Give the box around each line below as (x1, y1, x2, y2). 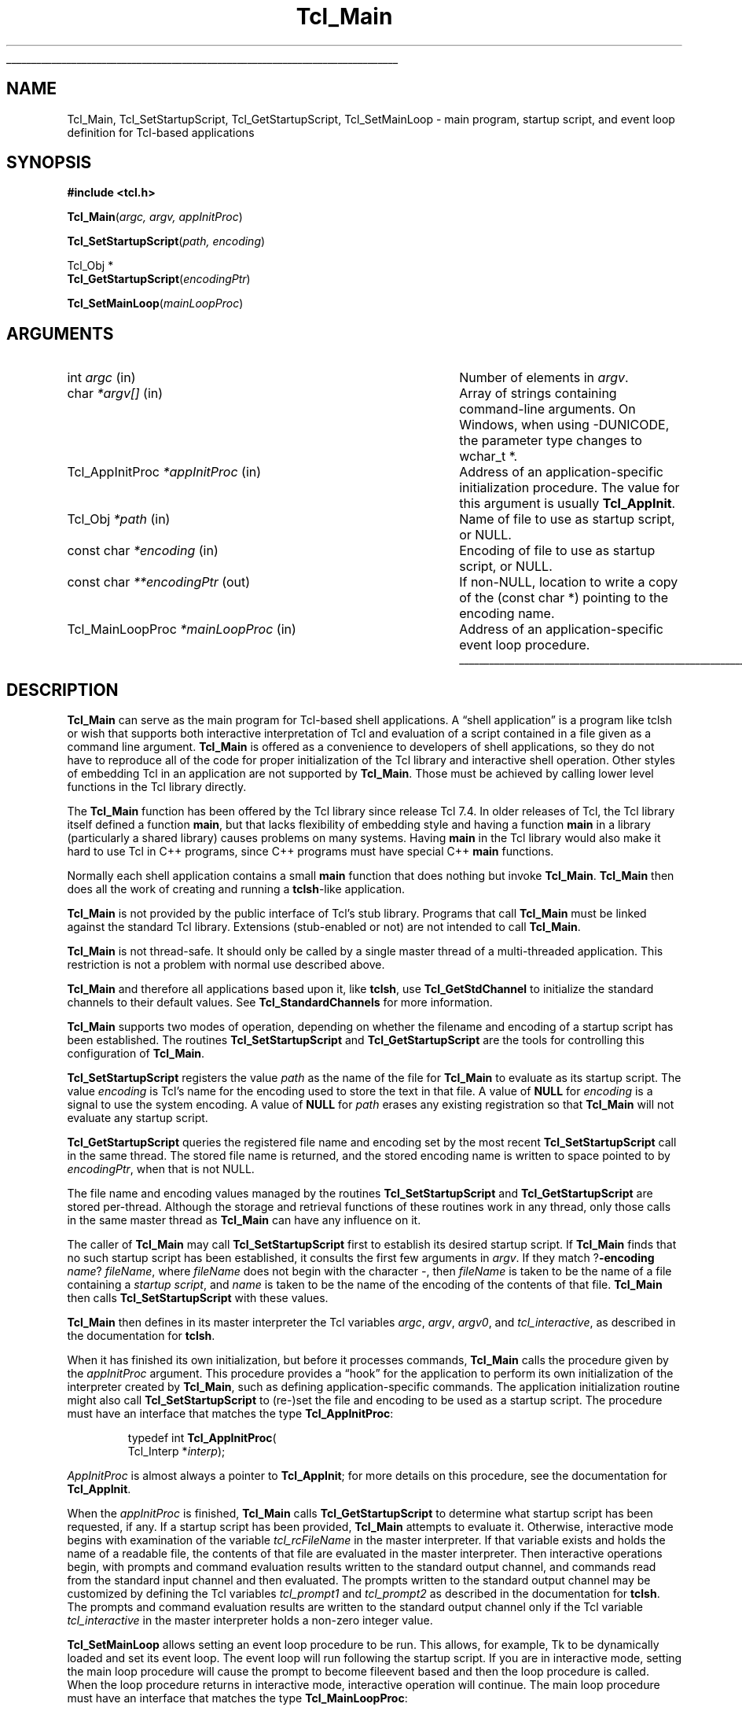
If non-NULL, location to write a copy (459, 574, 678, 591)
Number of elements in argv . (459, 370, 629, 386)
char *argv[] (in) (67, 385, 163, 402)
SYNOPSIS (6, 153, 92, 173)
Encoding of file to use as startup (459, 543, 656, 559)
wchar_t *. (459, 448, 518, 465)
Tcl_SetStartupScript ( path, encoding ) (67, 234, 266, 248)
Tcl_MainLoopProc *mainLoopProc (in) (67, 621, 296, 638)
